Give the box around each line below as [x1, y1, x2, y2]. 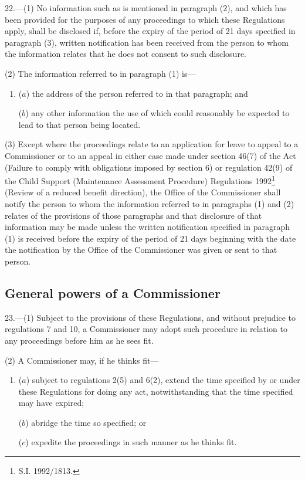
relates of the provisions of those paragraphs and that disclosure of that [5, 209, 262, 221]
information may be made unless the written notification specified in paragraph [5, 221, 290, 233]
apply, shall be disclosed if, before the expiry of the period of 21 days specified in [5, 25, 296, 37]
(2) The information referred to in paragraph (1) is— [5, 67, 196, 79]
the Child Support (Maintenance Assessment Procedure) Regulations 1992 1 [5, 173, 275, 187]
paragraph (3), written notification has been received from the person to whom [5, 36, 289, 48]
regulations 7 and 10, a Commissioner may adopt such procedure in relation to [5, 323, 287, 335]
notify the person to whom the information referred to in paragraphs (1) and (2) [5, 197, 294, 209]
